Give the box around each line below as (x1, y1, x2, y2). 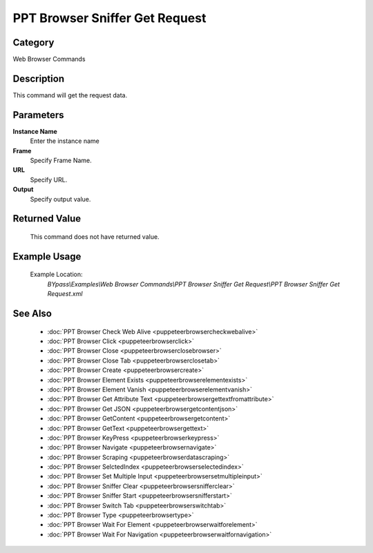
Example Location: (30, 270, 83, 279)
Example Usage (12, 251, 82, 262)
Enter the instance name (30, 137, 99, 145)
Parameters (12, 109, 64, 121)
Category (12, 37, 55, 48)
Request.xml (47, 290, 83, 298)
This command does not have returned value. (30, 233, 160, 241)
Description (12, 72, 65, 84)
